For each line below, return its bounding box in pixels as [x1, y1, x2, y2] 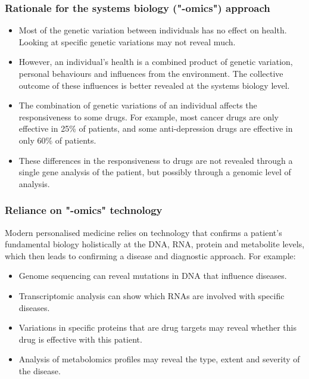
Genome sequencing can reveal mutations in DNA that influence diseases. [18, 269, 287, 282]
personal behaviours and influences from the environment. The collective [18, 67, 283, 79]
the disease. [18, 364, 61, 377]
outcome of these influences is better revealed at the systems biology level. [18, 79, 290, 91]
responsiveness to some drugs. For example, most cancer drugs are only [18, 110, 279, 123]
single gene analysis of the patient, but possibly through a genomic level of [18, 166, 291, 178]
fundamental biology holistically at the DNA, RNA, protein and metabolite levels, [5, 238, 305, 250]
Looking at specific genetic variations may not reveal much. [18, 35, 236, 48]
